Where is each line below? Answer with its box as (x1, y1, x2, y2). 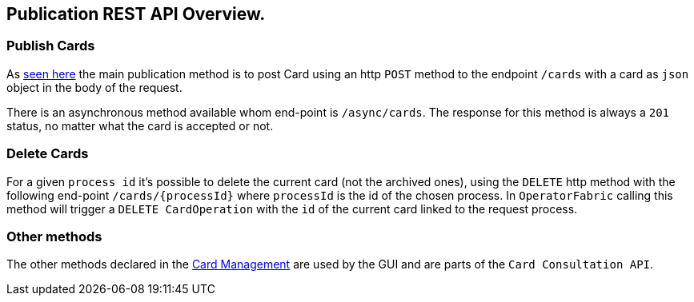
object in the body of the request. (6, 80, 183, 94)
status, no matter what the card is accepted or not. (6, 118, 274, 133)
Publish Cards (6, 38, 95, 54)
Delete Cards (6, 145, 89, 162)
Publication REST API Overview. (6, 4, 266, 24)
